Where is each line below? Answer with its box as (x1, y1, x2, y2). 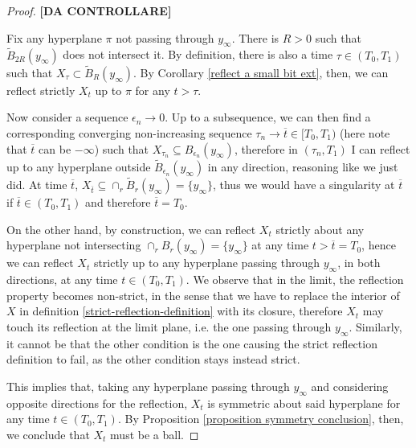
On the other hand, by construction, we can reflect (6, 220, 256, 237)
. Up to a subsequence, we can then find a (165, 109, 371, 125)
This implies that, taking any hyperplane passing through (6, 377, 290, 394)
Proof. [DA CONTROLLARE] (6, 2, 172, 18)
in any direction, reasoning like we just (207, 158, 398, 175)
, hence (361, 236, 396, 253)
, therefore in (234, 140, 298, 157)
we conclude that (6, 425, 90, 442)
